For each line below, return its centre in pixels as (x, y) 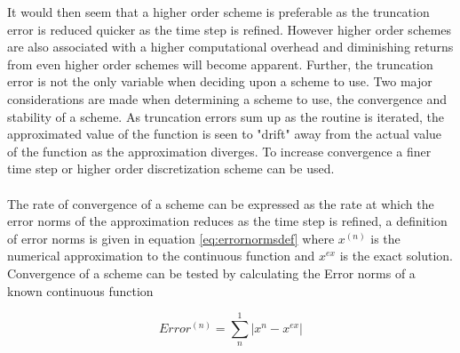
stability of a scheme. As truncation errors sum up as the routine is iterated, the (226, 116)
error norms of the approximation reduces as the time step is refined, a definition (227, 221)
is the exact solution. (396, 256)
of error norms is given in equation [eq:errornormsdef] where (171, 238)
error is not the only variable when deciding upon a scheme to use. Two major (220, 81)
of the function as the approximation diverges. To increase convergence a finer (219, 151)
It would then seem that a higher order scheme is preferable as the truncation (218, 12)
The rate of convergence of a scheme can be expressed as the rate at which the (221, 203)
